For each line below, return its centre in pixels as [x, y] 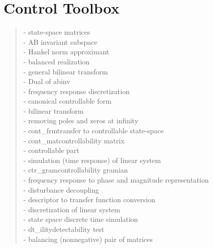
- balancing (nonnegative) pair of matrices [88, 239]
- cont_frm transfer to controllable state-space [93, 131]
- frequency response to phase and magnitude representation [116, 180]
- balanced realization [57, 61]
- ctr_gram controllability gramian [76, 170]
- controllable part [51, 150]
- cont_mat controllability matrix [74, 140]
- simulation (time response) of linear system [92, 160]
